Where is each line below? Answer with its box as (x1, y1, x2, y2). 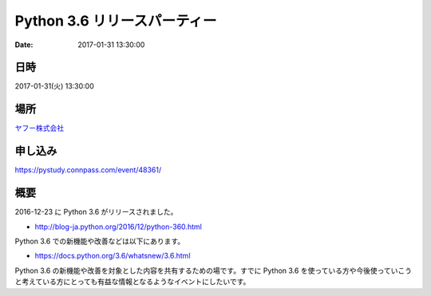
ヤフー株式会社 (14, 124, 64, 133)
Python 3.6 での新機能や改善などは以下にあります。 (14, 236, 185, 246)
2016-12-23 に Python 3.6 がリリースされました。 (14, 207, 178, 217)
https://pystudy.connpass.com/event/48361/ (14, 165, 162, 175)
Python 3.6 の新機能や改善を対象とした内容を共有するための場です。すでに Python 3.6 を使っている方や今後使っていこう (14, 266, 413, 275)
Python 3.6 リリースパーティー (14, 12, 217, 30)
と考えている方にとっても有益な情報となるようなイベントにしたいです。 (14, 277, 251, 286)
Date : (14, 40, 34, 49)
